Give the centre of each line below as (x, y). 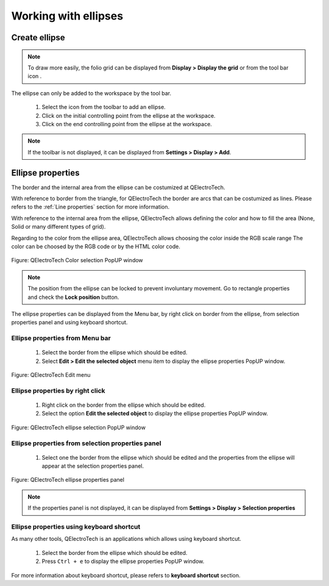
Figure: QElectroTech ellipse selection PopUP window (79, 427)
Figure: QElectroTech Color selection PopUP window (77, 260)
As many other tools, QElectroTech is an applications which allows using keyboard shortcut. (126, 539)
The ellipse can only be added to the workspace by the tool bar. (91, 93)
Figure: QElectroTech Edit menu (51, 375)
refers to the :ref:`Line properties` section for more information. (90, 207)
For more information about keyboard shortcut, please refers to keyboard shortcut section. (126, 575)
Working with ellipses (67, 16)
